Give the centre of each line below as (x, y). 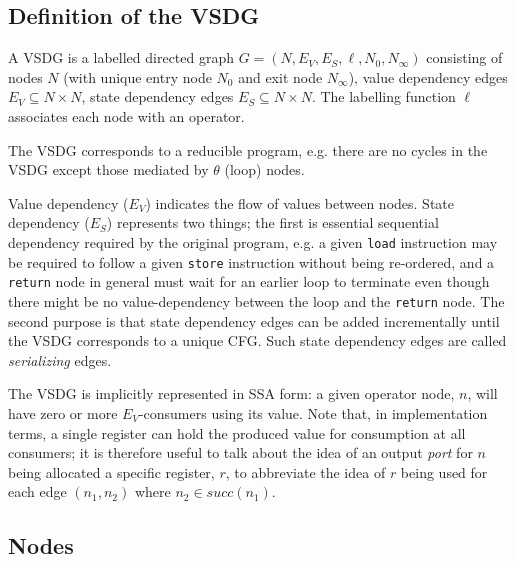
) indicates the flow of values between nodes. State (300, 202)
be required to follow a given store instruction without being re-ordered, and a (251, 261)
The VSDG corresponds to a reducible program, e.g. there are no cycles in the (248, 149)
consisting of (464, 57)
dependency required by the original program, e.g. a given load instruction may (253, 241)
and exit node (280, 76)
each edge (37, 491)
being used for (444, 471)
